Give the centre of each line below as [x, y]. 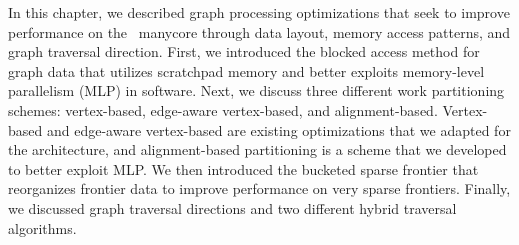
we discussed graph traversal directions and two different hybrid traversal [232, 207]
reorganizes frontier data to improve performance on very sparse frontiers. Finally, [259, 188]
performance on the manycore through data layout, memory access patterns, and [259, 31]
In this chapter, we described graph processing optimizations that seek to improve [259, 12]
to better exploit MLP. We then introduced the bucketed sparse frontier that [243, 168]
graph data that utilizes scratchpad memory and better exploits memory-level [246, 70]
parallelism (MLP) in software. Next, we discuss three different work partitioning [256, 90]
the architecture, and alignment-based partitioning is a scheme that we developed [257, 149]
